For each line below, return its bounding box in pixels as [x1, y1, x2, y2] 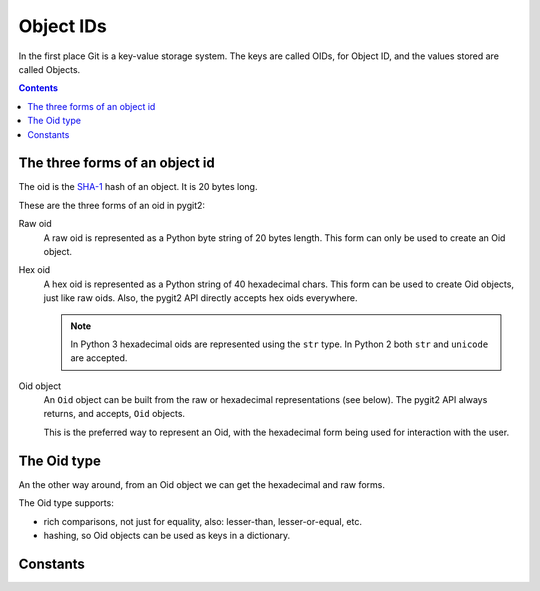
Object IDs [18, 15, 107, 37]
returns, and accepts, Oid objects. [43, 408, 185, 420]
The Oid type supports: [18, 497, 114, 509]
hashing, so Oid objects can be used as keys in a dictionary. [43, 529, 291, 541]
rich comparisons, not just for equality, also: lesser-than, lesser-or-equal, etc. [43, 515, 363, 527]
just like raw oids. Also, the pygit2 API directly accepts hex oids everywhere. [43, 292, 358, 304]
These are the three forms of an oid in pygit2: [18, 199, 205, 211]
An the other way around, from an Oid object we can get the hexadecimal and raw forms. [18, 478, 385, 490]
